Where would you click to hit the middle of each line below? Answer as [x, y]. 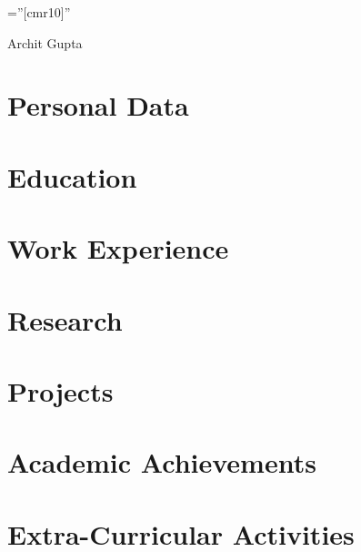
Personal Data [98, 105]
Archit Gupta [45, 42]
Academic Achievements [162, 462]
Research [65, 319]
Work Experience [118, 248]
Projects [60, 390]
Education [72, 176]
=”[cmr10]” [39, 12]
